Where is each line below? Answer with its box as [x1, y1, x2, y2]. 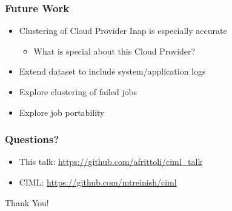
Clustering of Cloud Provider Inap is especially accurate [19, 24, 227, 37]
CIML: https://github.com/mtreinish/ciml [19, 176, 177, 188]
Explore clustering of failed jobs [19, 85, 137, 98]
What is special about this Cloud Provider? [33, 44, 196, 57]
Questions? [5, 132, 59, 147]
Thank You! [5, 196, 49, 209]
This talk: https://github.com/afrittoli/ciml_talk [19, 155, 202, 168]
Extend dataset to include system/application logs [19, 65, 206, 78]
